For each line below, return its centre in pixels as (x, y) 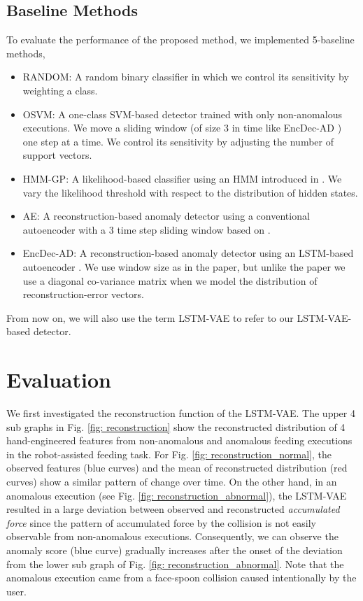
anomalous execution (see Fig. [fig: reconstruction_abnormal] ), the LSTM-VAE (177, 495)
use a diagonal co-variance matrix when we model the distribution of (170, 280)
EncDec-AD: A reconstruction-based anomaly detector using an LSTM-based (188, 253)
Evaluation (59, 380)
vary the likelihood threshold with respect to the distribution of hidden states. (190, 192)
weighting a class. (60, 90)
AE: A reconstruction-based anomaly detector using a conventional (166, 216)
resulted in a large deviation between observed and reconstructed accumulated (173, 509)
